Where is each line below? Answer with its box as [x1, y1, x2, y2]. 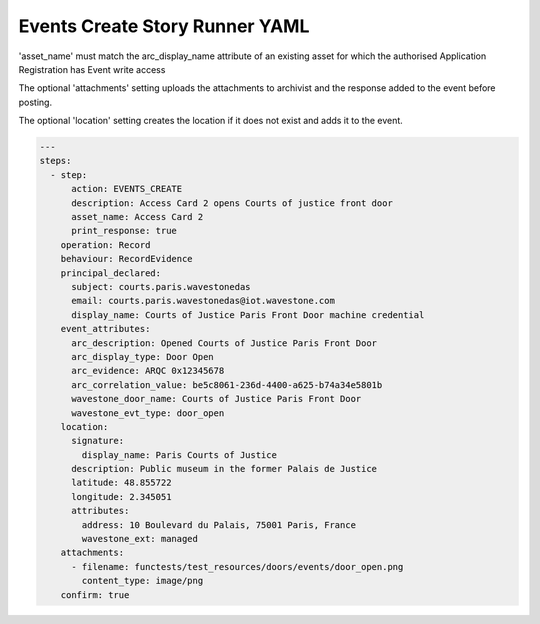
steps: [39, 155, 72, 167]
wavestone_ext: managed [81, 533, 199, 545]
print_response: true [71, 225, 177, 237]
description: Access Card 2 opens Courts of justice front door [71, 197, 394, 209]
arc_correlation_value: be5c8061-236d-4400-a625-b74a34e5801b [71, 379, 383, 390]
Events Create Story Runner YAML [18, 15, 310, 37]
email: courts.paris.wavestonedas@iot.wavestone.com [71, 295, 335, 307]
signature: [71, 435, 125, 447]
